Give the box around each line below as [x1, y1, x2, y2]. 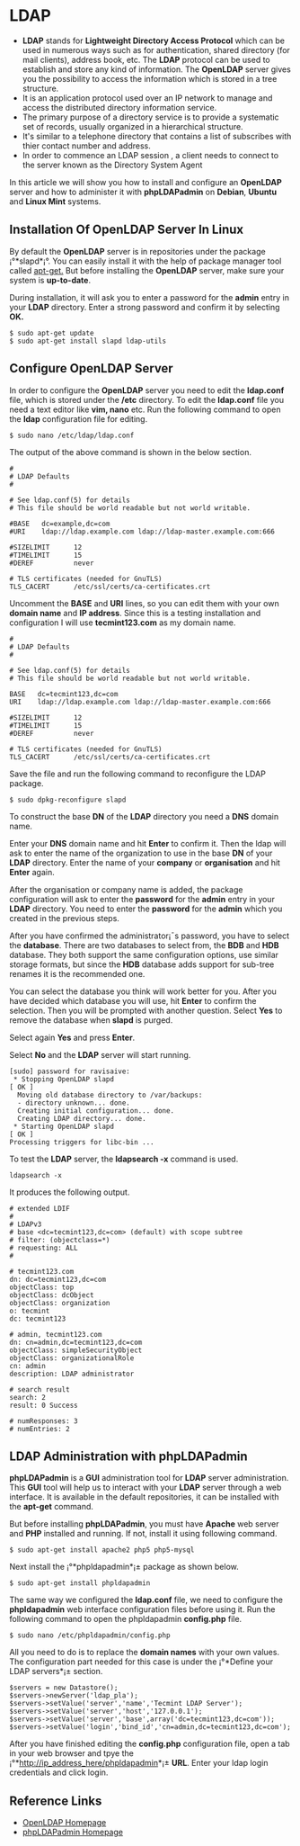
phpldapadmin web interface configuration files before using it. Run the [9, 1604, 276, 1615]
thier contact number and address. [22, 140, 151, 151]
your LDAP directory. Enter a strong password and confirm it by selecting [9, 301, 280, 312]
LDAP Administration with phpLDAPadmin [9, 1448, 249, 1464]
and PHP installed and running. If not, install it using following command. [9, 1528, 278, 1539]
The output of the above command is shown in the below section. [9, 446, 251, 457]
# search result [9, 1384, 70, 1394]
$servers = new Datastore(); [9, 1683, 119, 1692]
